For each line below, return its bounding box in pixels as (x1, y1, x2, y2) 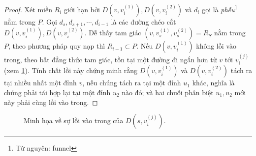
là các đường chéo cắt (111, 16, 176, 26)
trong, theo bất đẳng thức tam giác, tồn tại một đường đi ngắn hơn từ (4, 54, 217, 64)
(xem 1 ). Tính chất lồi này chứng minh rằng (4, 65, 138, 76)
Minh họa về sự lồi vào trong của (24, 115, 124, 126)
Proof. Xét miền (4, 4, 52, 14)
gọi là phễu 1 (202, 3, 238, 14)
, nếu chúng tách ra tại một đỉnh (82, 78, 181, 88)
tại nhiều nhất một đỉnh (4, 78, 77, 88)
